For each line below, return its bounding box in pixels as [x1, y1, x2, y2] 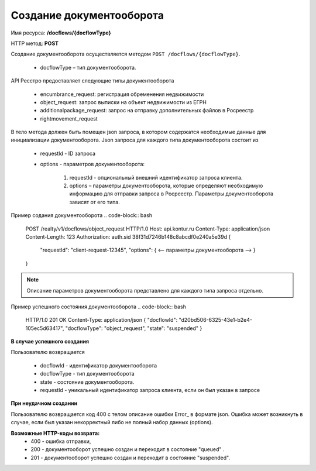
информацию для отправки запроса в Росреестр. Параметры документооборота [69, 190, 274, 197]
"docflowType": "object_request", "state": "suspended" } [65, 325, 202, 332]
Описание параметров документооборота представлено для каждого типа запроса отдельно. [26, 287, 263, 294]
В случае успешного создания [11, 338, 90, 345]
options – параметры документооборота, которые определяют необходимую [69, 182, 263, 190]
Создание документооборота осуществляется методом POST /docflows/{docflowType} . [11, 50, 241, 58]
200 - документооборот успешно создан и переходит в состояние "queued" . [30, 446, 225, 453]
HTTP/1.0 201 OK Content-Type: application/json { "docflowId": [25, 317, 178, 324]
